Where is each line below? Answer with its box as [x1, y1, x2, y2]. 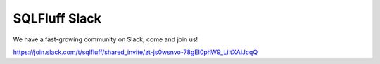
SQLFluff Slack [13, 11, 102, 26]
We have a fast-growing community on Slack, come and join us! [13, 35, 198, 44]
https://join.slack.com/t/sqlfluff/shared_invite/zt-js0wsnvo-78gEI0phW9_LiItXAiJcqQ [13, 48, 258, 56]
